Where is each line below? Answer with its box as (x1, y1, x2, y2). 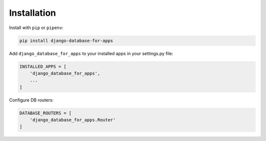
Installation (9, 7, 56, 18)
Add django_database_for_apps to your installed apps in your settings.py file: (9, 50, 173, 56)
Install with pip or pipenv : (9, 25, 64, 31)
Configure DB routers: (9, 97, 54, 103)
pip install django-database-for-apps (19, 37, 113, 43)
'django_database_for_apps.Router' (30, 117, 116, 123)
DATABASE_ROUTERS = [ (19, 110, 72, 116)
